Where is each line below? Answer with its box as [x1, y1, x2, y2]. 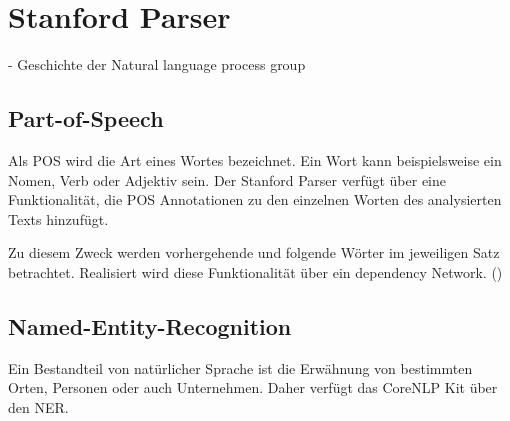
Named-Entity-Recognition [8, 310, 292, 341]
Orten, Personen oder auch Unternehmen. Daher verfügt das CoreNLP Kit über [8, 377, 498, 398]
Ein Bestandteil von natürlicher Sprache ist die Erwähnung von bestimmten [8, 357, 473, 378]
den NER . [8, 396, 69, 417]
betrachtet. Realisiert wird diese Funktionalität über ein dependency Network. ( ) [8, 261, 503, 282]
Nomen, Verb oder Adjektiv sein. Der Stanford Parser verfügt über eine [8, 169, 447, 190]
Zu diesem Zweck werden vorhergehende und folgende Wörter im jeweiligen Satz [8, 242, 500, 263]
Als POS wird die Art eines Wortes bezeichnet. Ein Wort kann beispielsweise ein [8, 149, 502, 170]
